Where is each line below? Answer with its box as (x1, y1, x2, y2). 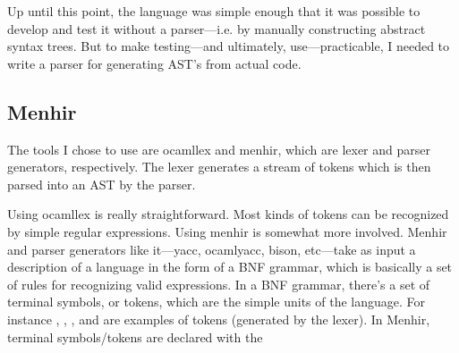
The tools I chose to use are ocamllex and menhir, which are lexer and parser (7, 139, 430, 158)
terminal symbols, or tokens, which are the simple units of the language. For (7, 292, 426, 311)
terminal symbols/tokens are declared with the (7, 327, 263, 346)
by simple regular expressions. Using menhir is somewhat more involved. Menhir (7, 222, 447, 240)
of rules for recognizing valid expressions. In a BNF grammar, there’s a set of (7, 274, 430, 293)
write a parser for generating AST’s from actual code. (7, 54, 302, 72)
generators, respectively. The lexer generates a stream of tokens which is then (7, 157, 431, 176)
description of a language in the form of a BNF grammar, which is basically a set (7, 257, 453, 276)
